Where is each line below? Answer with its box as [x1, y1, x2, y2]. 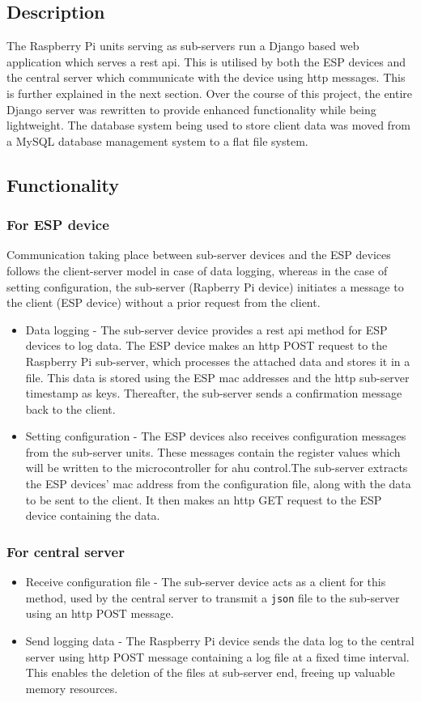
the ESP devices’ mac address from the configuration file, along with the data [25, 475, 411, 492]
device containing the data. [25, 507, 160, 524]
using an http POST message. [25, 605, 174, 622]
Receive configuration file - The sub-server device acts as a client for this [25, 573, 386, 590]
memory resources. [25, 679, 118, 696]
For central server [6, 541, 125, 561]
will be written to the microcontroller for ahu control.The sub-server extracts [25, 459, 408, 476]
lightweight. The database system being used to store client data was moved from [6, 117, 411, 134]
